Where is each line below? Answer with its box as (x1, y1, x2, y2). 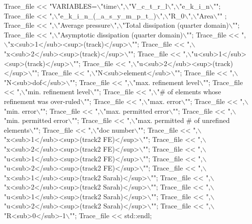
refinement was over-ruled (4, 96, 80, 106)
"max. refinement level (133, 77, 199, 87)
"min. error (4, 105, 37, 116)
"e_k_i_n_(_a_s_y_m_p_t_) (58, 10, 156, 20)
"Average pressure (58, 20, 111, 30)
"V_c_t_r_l (129, 1, 168, 11)
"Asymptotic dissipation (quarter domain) (58, 29, 183, 39)
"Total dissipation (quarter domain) (122, 20, 229, 30)
